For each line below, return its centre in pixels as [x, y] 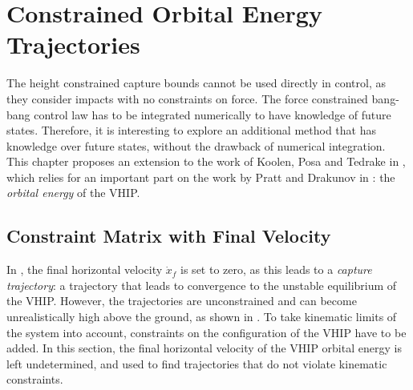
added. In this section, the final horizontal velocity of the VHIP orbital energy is [204, 348]
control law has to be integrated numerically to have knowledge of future [213, 114]
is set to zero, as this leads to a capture [276, 269]
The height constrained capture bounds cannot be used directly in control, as [196, 83]
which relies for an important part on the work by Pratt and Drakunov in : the [201, 177]
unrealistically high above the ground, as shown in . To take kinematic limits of [202, 317]
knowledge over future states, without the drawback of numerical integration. [196, 145]
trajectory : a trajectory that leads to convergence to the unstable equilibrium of [202, 285]
